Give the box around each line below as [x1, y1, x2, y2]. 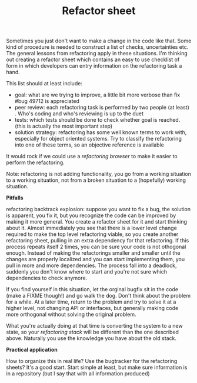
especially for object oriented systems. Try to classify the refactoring [14, 135, 182, 142]
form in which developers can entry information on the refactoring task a [6, 62, 182, 69]
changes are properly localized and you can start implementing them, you [6, 256, 185, 263]
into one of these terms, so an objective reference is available [14, 141, 165, 148]
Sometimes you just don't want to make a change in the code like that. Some [6, 37, 192, 45]
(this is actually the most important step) [14, 122, 113, 130]
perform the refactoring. [6, 159, 65, 166]
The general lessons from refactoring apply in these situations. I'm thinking [6, 50, 188, 57]
